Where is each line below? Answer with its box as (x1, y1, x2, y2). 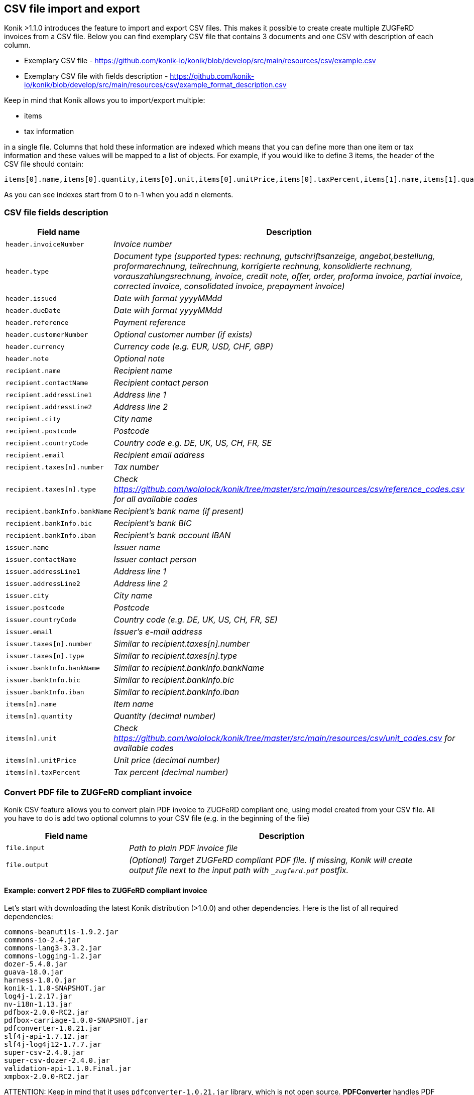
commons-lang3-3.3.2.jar (4, 944, 101, 952)
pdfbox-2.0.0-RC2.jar (4, 1008, 89, 1017)
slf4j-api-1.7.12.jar (4, 1032, 89, 1041)
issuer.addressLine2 (6, 579, 80, 587)
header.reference (6, 318, 69, 326)
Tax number (113, 462, 159, 472)
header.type (6, 267, 49, 275)
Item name (113, 699, 154, 709)
